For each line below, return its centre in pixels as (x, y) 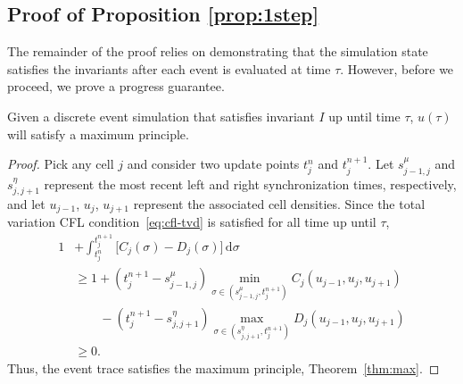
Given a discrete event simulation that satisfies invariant (161, 116)
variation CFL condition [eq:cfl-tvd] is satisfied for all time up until (192, 222)
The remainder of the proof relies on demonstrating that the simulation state (218, 51)
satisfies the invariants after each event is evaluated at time (169, 68)
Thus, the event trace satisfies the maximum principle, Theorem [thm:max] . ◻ (223, 367)
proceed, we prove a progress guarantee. (116, 86)
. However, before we (397, 68)
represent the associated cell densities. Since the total (279, 204)
